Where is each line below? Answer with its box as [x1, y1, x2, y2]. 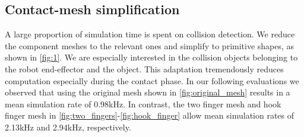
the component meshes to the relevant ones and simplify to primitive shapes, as [5, 39, 294, 52]
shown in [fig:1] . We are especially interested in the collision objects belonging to [5, 51, 298, 63]
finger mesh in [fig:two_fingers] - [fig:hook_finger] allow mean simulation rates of [5, 109, 294, 122]
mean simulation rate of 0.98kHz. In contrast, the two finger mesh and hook [5, 97, 281, 110]
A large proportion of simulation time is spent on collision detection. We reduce [5, 28, 295, 40]
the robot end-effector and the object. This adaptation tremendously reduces [5, 62, 284, 75]
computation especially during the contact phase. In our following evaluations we [5, 74, 299, 87]
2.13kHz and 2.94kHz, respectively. [5, 120, 131, 133]
